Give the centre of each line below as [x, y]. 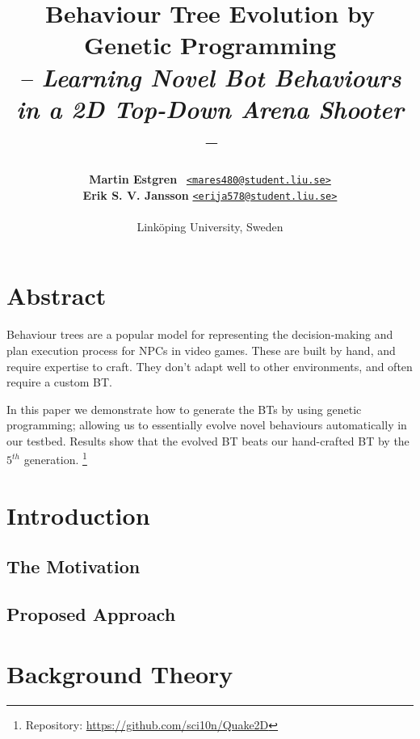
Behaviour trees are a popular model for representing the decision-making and [200, 334]
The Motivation [73, 566]
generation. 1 [55, 458]
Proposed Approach [91, 614]
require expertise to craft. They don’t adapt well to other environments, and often [210, 366]
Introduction [78, 515]
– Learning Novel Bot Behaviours [210, 77]
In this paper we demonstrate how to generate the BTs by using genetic [184, 409]
